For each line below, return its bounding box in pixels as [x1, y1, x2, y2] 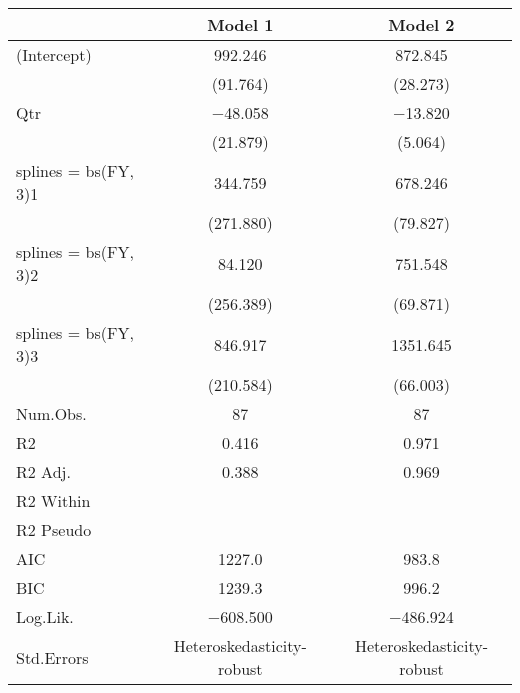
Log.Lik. [16, 605, 74, 628]
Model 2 [388, 13, 455, 36]
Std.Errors [16, 645, 89, 669]
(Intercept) [16, 43, 92, 66]
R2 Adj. [16, 460, 71, 483]
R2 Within [16, 489, 91, 512]
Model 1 [207, 13, 274, 36]
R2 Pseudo [16, 518, 92, 541]
